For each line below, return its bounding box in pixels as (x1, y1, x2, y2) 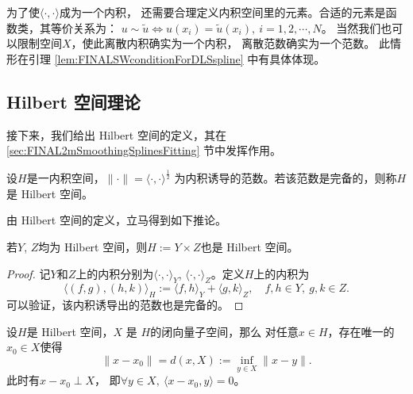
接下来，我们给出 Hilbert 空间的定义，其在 (6, 126, 226, 143)
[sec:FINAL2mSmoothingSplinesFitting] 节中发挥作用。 (6, 142, 282, 159)
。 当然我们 (321, 19, 381, 36)
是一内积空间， (26, 170, 105, 186)
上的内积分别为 (75, 265, 154, 281)
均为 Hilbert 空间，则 (38, 238, 148, 254)
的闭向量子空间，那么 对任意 (150, 323, 299, 339)
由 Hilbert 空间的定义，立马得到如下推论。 (6, 212, 226, 228)
